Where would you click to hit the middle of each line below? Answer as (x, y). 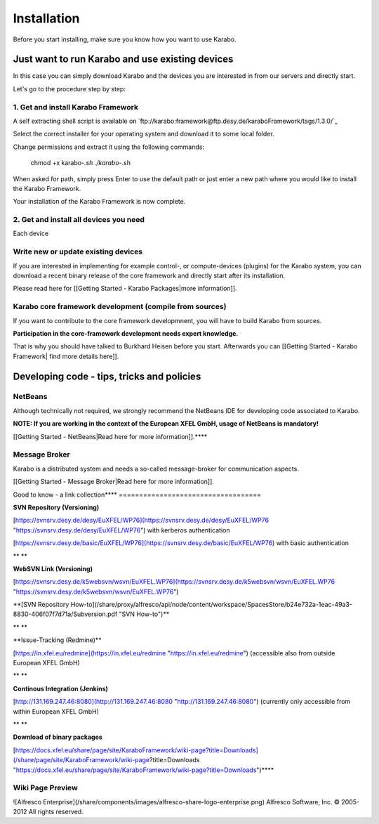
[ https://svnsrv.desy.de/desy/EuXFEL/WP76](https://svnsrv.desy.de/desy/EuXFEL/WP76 (141, 521)
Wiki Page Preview (46, 788)
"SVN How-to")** (144, 614)
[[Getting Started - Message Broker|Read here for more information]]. (113, 482)
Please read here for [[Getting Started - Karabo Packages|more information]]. (125, 289)
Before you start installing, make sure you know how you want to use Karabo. (125, 39)
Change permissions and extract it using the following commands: (109, 147)
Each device (31, 234)
